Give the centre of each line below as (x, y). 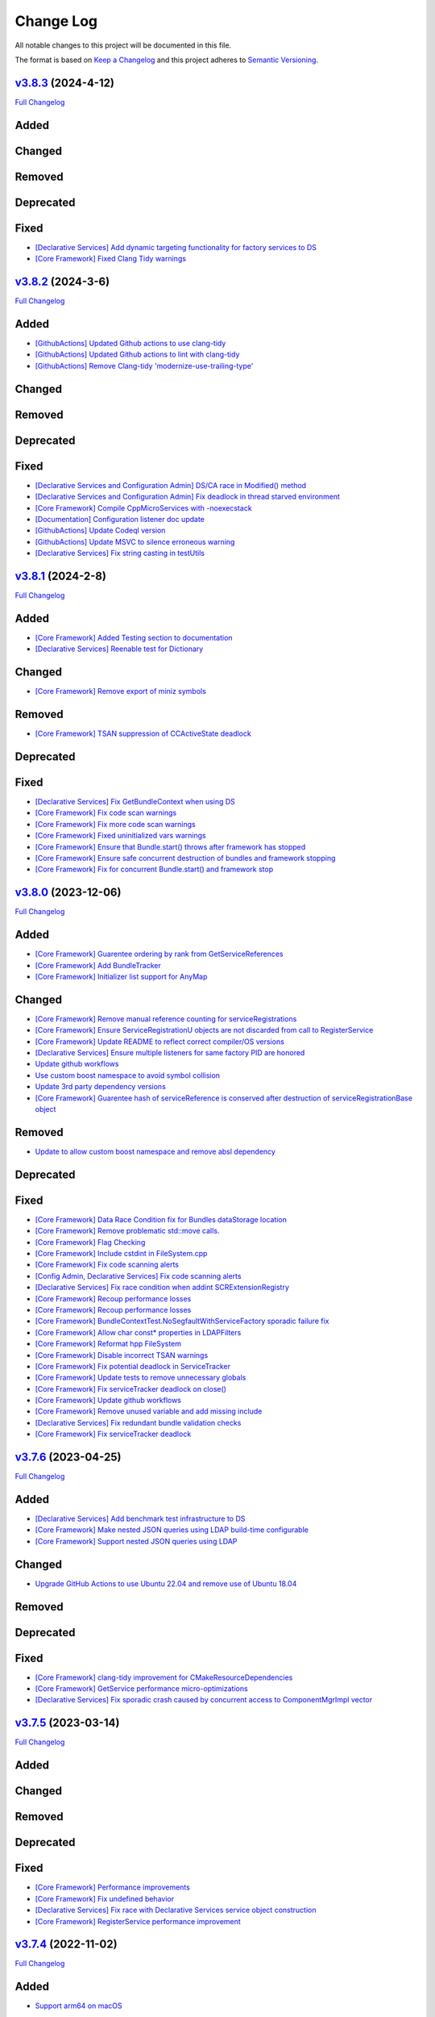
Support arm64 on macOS (79, 2006)
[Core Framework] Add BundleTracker (98, 965)
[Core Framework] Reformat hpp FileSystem (108, 1344)
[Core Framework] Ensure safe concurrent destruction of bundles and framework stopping (185, 858)
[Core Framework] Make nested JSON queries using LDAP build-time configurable (172, 1530)
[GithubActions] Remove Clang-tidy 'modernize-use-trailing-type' (144, 365)
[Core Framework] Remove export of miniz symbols (121, 691)
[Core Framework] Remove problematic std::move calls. (127, 1231)
